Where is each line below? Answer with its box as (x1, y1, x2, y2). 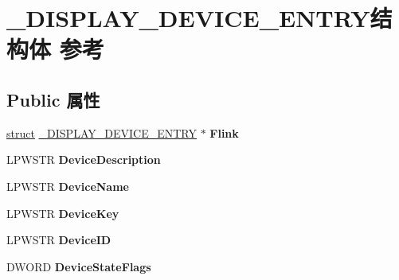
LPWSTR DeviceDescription (6, 151, 161, 168)
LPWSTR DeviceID (6, 231, 111, 248)
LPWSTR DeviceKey (6, 204, 119, 221)
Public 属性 (6, 87, 100, 111)
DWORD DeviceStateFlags (6, 258, 151, 274)
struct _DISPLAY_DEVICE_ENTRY (6, 124, 197, 141)
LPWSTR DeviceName (6, 177, 129, 194)
